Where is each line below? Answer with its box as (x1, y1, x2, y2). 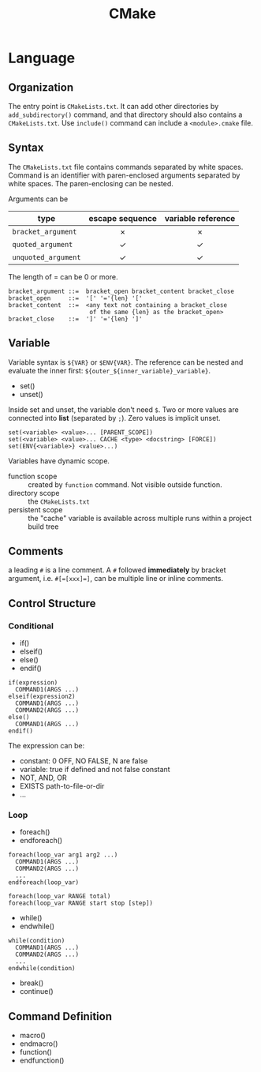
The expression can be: (8, 741, 85, 751)
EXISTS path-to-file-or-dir (19, 782, 105, 791)
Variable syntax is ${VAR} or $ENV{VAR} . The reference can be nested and (8, 357, 244, 367)
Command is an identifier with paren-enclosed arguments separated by (8, 171, 240, 180)
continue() (19, 987, 54, 996)
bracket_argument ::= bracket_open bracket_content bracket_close (8, 287, 235, 295)
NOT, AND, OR (19, 773, 67, 782)
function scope (8, 471, 58, 481)
